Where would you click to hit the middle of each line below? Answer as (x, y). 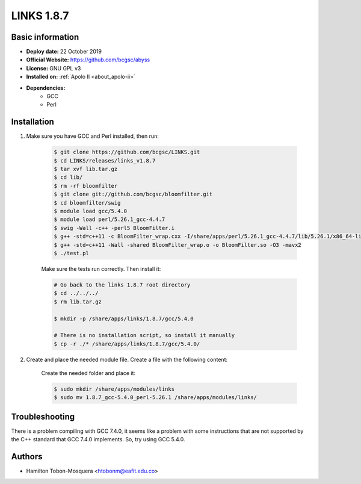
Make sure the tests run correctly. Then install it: (101, 268)
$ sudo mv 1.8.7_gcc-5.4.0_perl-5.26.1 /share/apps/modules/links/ (156, 398)
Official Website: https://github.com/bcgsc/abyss (88, 60)
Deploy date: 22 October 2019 (64, 52)
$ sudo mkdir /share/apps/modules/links (114, 389)
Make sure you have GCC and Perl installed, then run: (93, 136)
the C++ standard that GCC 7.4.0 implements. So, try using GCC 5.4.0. (98, 439)
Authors (27, 457)
